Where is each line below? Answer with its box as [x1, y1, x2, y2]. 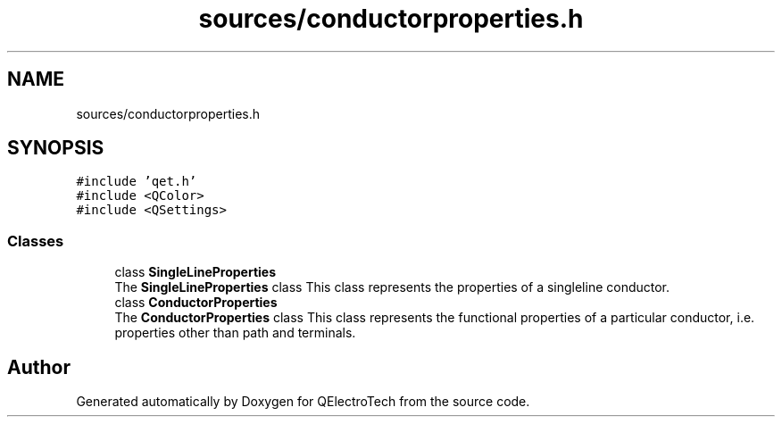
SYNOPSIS [7, 137, 104, 160]
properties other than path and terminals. [114, 325, 356, 341]
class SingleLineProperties [114, 264, 277, 280]
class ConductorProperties [114, 295, 278, 311]
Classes [7, 231, 64, 250]
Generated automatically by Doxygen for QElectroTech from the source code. [76, 394, 530, 410]
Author [7, 355, 71, 378]
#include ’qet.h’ [76, 174, 197, 189]
